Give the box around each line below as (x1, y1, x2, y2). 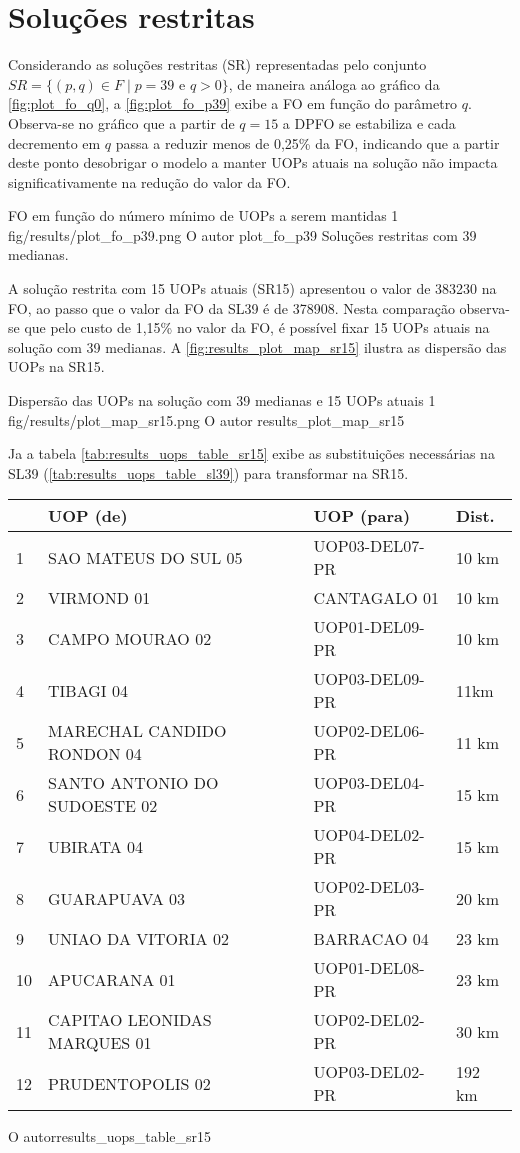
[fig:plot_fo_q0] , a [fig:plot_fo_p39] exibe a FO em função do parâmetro (8, 93, 458, 114)
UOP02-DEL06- (313, 719, 425, 743)
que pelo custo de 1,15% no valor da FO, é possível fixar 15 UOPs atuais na (24, 317, 490, 338)
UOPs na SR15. (8, 356, 105, 377)
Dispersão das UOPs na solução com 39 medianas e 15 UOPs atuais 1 (8, 390, 436, 411)
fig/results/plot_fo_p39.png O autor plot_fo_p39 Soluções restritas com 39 (8, 224, 477, 245)
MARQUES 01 (48, 1031, 152, 1055)
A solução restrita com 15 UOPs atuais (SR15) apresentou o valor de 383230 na (8, 278, 497, 299)
